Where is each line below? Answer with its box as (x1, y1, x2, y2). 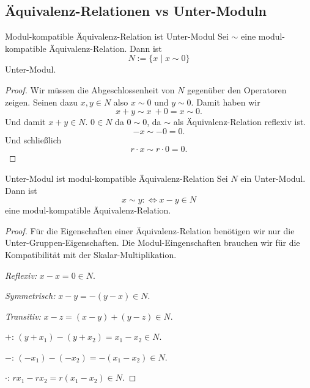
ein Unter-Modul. (240, 171, 306, 184)
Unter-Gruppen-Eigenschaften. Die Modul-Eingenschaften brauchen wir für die (5, 236, 300, 249)
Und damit (5, 115, 46, 128)
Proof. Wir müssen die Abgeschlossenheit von (5, 83, 175, 96)
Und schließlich (5, 133, 62, 146)
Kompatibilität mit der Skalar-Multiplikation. (5, 248, 177, 260)
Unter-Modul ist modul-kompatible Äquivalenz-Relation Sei (5, 171, 228, 184)
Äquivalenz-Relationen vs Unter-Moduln (5, 1, 267, 20)
